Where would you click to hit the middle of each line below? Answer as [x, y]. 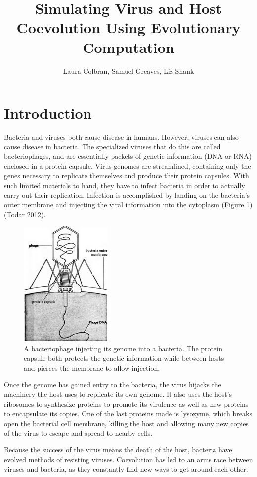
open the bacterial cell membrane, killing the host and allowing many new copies [126, 423]
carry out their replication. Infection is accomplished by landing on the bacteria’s [127, 195]
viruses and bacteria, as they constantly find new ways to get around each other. [126, 469]
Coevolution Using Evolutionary [128, 27]
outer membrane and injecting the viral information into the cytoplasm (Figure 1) [128, 205]
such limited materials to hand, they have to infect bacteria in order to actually [125, 185]
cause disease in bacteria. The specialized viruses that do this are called [112, 146]
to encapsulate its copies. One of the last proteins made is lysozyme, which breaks [128, 413]
